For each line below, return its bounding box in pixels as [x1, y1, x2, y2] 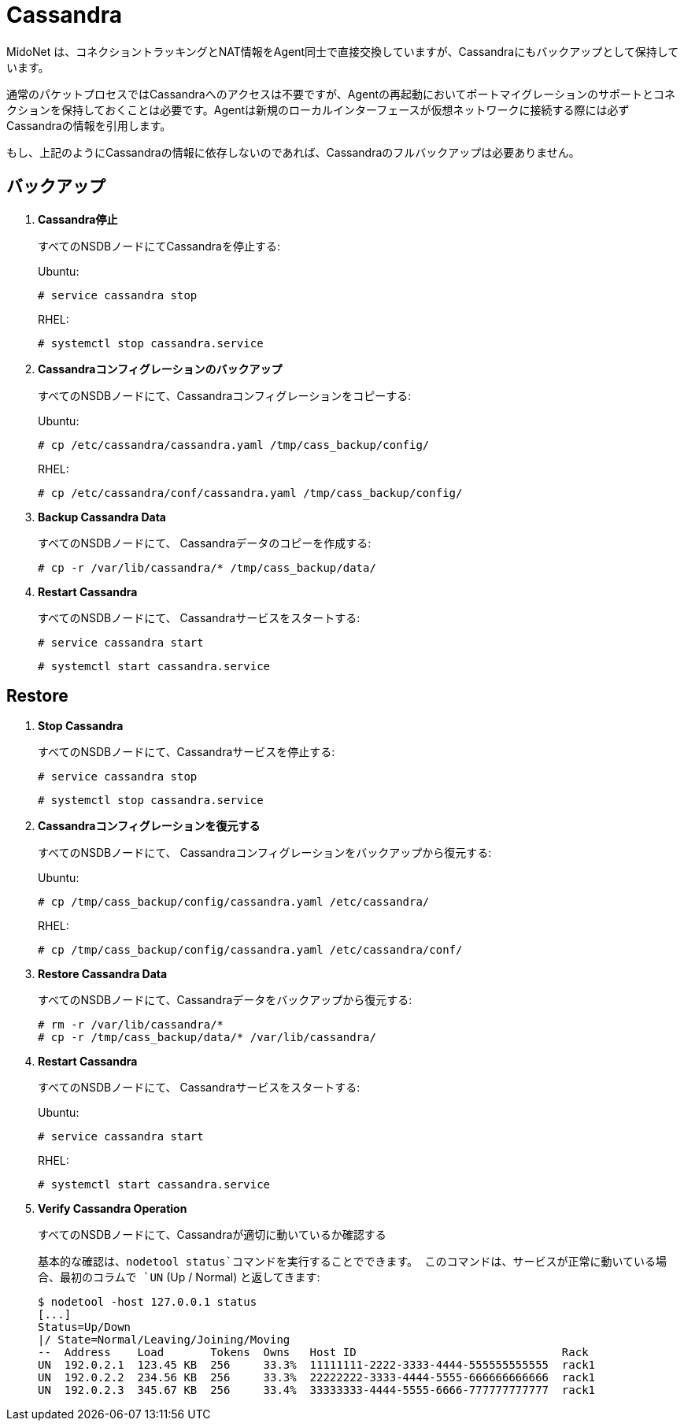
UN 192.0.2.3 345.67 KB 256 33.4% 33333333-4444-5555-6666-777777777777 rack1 [38, 1384, 596, 1397]
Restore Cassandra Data [38, 967, 168, 981]
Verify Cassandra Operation [38, 1202, 187, 1216]
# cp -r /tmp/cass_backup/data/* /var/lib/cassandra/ [38, 1031, 376, 1044]
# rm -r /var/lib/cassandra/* [38, 1018, 224, 1032]
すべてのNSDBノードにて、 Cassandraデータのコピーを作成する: [38, 536, 372, 550]
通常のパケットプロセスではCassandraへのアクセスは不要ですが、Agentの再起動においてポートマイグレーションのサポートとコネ [6, 87, 675, 101]
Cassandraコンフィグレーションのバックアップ [38, 361, 283, 376]
